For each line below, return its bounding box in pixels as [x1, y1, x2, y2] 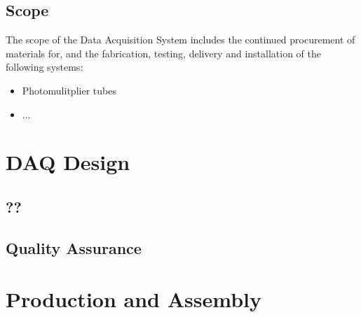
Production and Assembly [6, 285, 261, 314]
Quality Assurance [6, 237, 142, 258]
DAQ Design [6, 148, 130, 176]
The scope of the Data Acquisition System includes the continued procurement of [6, 32, 355, 47]
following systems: [6, 59, 83, 74]
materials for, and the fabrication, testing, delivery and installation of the [6, 45, 322, 60]
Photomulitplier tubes [22, 83, 116, 97]
